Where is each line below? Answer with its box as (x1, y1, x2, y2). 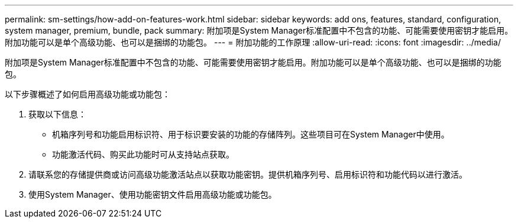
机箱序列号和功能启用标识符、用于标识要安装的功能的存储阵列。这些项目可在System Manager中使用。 (52, 129, 449, 139)
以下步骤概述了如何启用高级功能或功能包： (5, 89, 170, 99)
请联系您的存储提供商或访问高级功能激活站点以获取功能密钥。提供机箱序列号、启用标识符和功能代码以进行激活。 (28, 169, 467, 179)
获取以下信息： (28, 109, 86, 119)
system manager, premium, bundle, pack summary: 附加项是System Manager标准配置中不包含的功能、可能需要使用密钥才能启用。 (5, 25, 513, 35)
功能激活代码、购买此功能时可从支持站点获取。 (52, 149, 234, 159)
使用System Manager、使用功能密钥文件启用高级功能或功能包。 (28, 189, 277, 199)
